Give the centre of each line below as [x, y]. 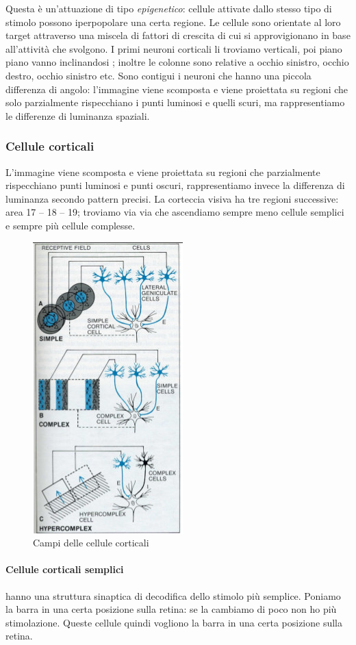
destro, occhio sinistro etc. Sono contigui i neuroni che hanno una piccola [158, 75]
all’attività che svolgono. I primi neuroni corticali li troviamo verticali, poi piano [174, 48]
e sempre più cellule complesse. [71, 225]
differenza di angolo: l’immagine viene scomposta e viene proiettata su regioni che [177, 89]
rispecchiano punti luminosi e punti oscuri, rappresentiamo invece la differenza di [175, 185]
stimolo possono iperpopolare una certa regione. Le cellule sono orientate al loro [173, 22]
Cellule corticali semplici [65, 569]
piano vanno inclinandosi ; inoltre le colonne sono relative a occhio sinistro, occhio [177, 62]
